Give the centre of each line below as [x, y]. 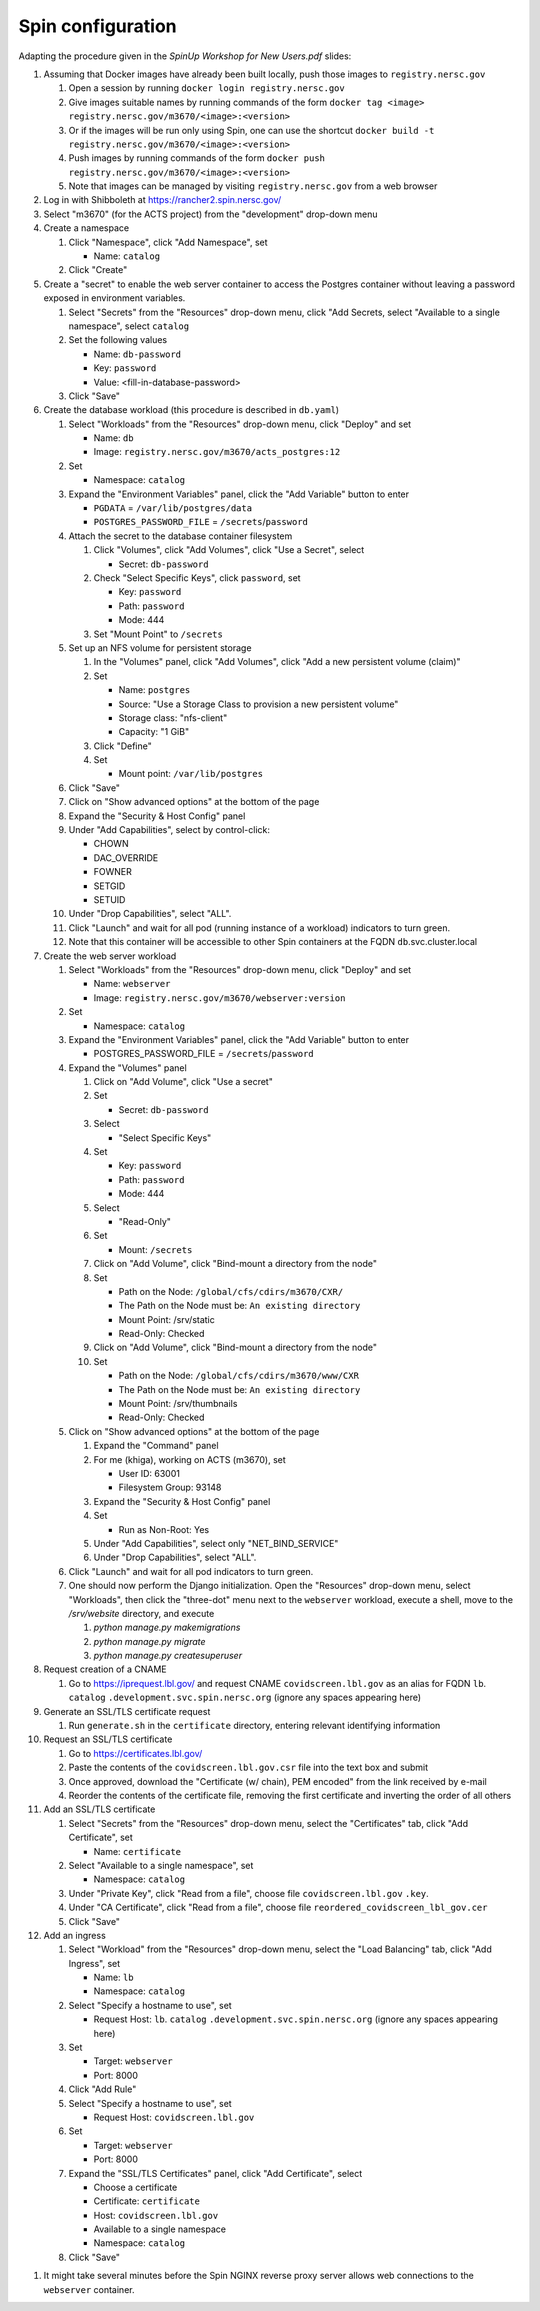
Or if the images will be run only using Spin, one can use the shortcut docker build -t [251, 130]
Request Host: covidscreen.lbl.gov [174, 2117]
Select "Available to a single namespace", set [161, 1865]
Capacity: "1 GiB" [154, 732]
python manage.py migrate [149, 1641]
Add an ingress [75, 1935]
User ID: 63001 [149, 1473]
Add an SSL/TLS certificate [99, 1809]
